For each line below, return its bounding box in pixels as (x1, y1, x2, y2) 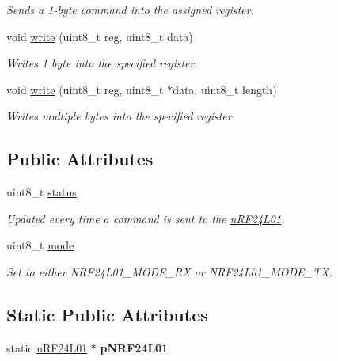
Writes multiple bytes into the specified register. (6, 108, 236, 124)
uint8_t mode (6, 237, 74, 253)
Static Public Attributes (6, 302, 208, 326)
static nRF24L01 (6, 339, 88, 355)
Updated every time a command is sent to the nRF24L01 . (6, 210, 285, 226)
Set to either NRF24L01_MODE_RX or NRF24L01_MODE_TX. (6, 263, 332, 279)
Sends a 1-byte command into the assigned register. (6, 2, 254, 17)
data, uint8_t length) (173, 81, 277, 97)
